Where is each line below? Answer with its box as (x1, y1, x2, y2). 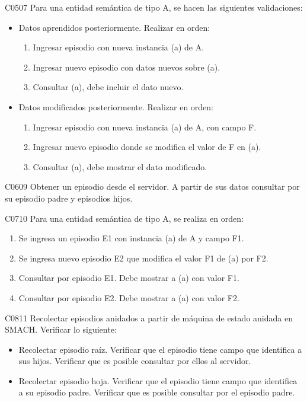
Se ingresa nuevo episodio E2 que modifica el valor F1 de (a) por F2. (18, 251, 268, 264)
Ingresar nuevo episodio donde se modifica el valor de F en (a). (33, 141, 261, 153)
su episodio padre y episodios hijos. (5, 192, 133, 204)
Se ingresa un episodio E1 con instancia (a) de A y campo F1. (18, 232, 244, 244)
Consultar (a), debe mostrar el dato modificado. (33, 160, 207, 173)
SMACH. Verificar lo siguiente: (5, 323, 117, 336)
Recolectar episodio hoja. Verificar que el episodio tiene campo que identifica (18, 374, 298, 387)
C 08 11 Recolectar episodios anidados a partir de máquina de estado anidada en (5, 311, 293, 324)
